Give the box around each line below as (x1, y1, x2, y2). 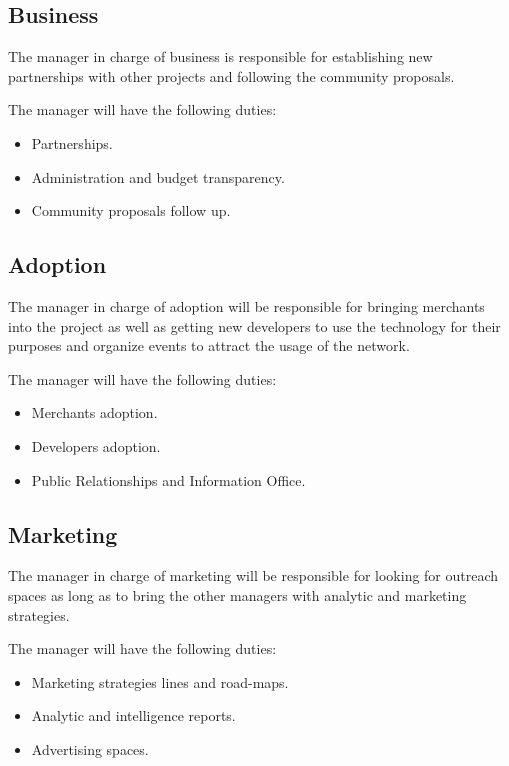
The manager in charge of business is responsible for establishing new (8, 46, 433, 67)
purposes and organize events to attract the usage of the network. (8, 335, 410, 356)
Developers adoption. (31, 435, 161, 456)
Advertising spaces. (31, 738, 149, 759)
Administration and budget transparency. (31, 166, 285, 187)
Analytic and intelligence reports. (31, 705, 236, 726)
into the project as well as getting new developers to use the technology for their (8, 315, 501, 336)
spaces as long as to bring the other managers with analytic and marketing (8, 584, 467, 605)
